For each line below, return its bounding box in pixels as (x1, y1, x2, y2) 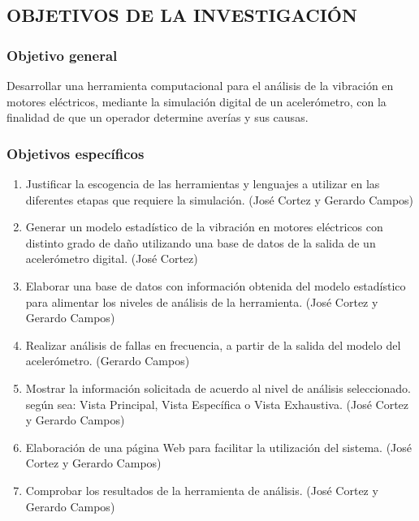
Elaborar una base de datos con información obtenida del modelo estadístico (25, 277, 406, 294)
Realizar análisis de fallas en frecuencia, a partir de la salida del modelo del (25, 336, 401, 353)
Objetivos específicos (6, 143, 145, 163)
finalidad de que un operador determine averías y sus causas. (6, 109, 309, 126)
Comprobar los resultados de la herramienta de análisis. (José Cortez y (25, 481, 378, 498)
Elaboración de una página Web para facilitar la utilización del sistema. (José (25, 438, 413, 455)
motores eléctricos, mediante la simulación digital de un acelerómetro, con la (6, 93, 387, 110)
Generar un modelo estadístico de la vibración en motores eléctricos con (25, 218, 383, 235)
